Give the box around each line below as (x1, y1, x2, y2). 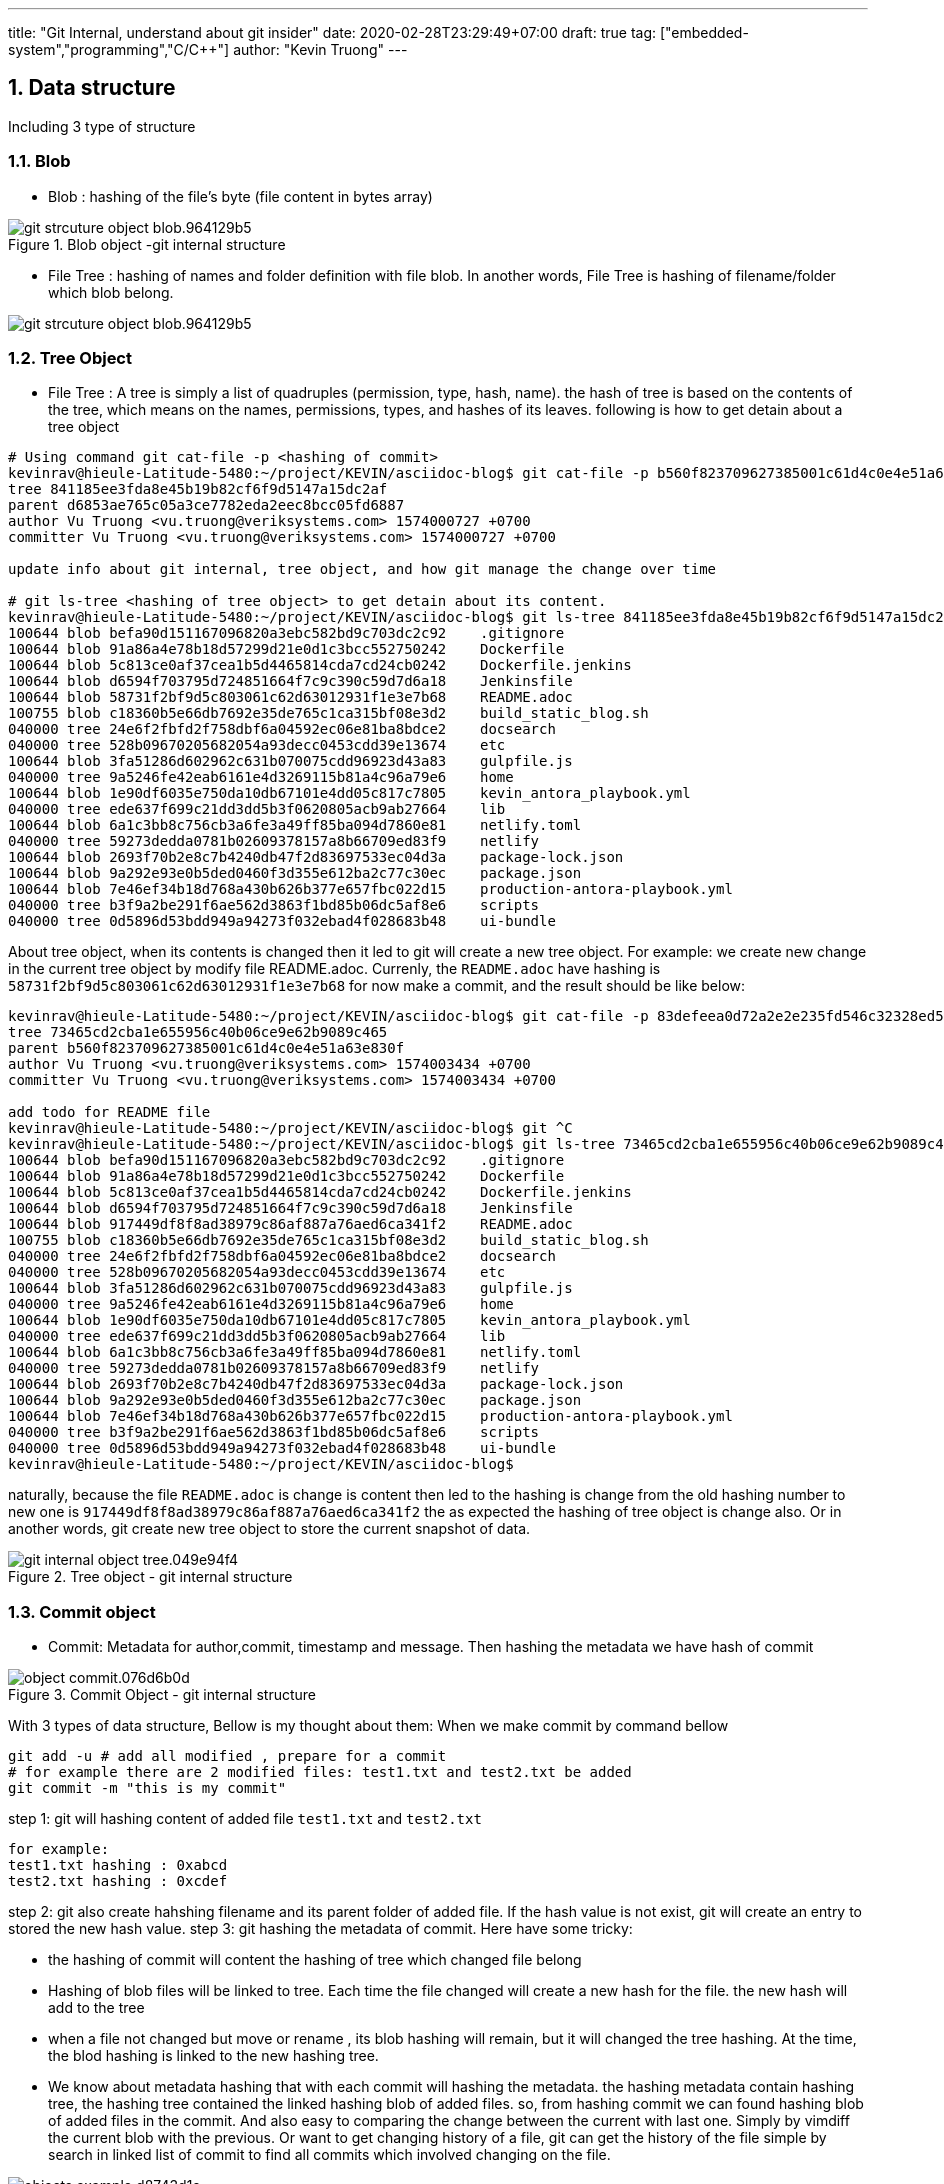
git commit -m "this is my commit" (8, 1780, 287, 1797)
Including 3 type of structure (8, 117, 196, 135)
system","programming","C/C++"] (8, 41, 230, 58)
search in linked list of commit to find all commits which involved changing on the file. (48, 2146, 611, 2164)
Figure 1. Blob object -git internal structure (8, 235, 286, 253)
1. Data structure (8, 75, 176, 101)
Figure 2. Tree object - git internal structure (8, 1568, 293, 1586)
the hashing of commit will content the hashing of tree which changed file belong (48, 1951, 582, 1969)
